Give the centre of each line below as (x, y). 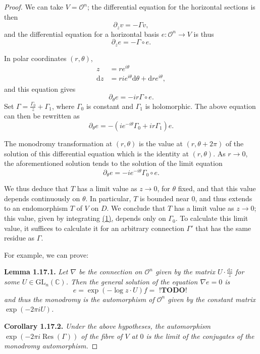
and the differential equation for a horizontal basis (82, 34)
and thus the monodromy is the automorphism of (79, 299)
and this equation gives (40, 88)
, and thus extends (224, 198)
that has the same (223, 228)
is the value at (161, 143)
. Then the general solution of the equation (132, 282)
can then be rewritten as (42, 116)
